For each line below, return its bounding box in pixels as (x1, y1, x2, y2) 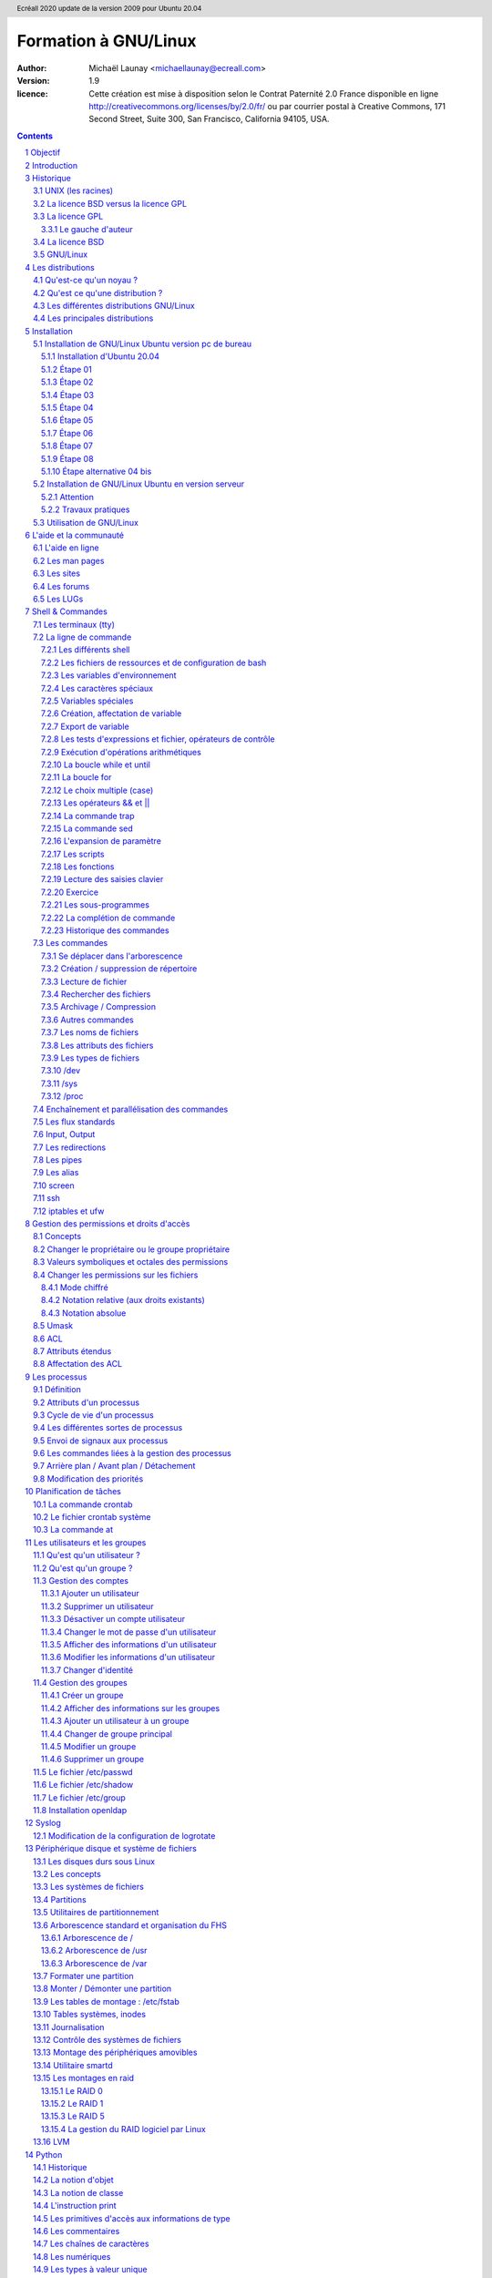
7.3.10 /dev (41, 1065, 81, 1076)
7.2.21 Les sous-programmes (41, 899, 150, 910)
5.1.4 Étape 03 (41, 389, 95, 400)
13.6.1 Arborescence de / (41, 1932, 134, 1943)
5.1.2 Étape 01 (41, 364, 93, 375)
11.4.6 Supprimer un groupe (41, 1754, 145, 1765)
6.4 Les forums (33, 580, 90, 591)
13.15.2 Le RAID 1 (41, 2098, 104, 2109)
